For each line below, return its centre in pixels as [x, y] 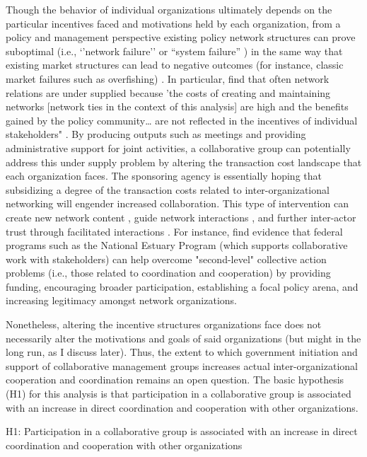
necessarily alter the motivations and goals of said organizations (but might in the [183, 338]
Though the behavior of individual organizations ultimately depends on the [169, 9]
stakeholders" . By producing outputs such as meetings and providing [156, 134]
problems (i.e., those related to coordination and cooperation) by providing [168, 273]
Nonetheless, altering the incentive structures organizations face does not [164, 324]
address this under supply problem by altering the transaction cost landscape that [184, 162]
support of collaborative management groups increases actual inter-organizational [182, 365]
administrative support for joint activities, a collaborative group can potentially [178, 147]
